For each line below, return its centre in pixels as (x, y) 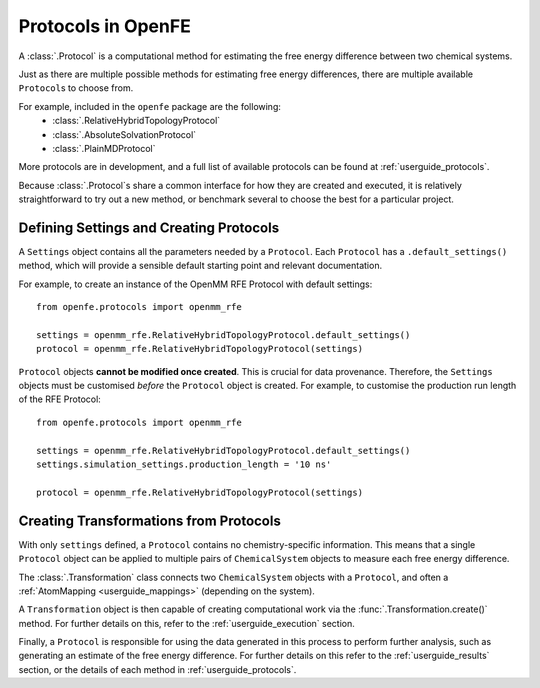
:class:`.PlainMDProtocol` (104, 148)
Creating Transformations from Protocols (150, 520)
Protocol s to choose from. (76, 88)
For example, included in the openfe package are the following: (150, 106)
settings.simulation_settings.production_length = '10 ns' (184, 464)
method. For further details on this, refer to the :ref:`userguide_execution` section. (186, 623)
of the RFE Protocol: (60, 399)
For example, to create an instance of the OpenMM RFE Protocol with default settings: (195, 284)
